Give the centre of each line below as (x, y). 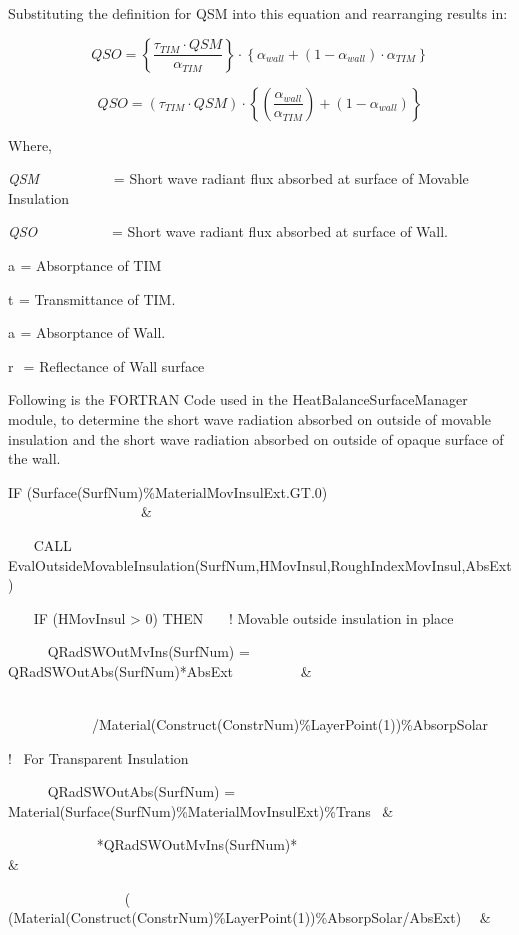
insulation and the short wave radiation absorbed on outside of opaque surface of (256, 438)
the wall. (34, 458)
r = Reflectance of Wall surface (106, 365)
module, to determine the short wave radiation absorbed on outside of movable (249, 418)
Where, (30, 144)
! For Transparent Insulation (98, 757)
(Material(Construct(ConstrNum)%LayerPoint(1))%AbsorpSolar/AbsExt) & (249, 917)
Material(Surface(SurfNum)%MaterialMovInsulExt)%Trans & (201, 810)
